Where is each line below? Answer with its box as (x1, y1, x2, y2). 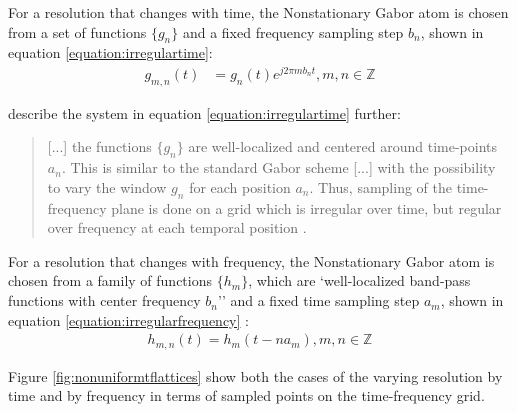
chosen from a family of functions (8, 270, 212, 291)
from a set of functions (8, 21, 147, 42)
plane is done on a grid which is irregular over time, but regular (111, 197, 502, 218)
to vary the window (47, 176, 167, 197)
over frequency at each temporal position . (47, 217, 307, 238)
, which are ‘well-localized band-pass (248, 270, 471, 291)
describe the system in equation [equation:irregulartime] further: (8, 102, 401, 123)
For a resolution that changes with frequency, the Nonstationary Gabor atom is (8, 250, 495, 271)
